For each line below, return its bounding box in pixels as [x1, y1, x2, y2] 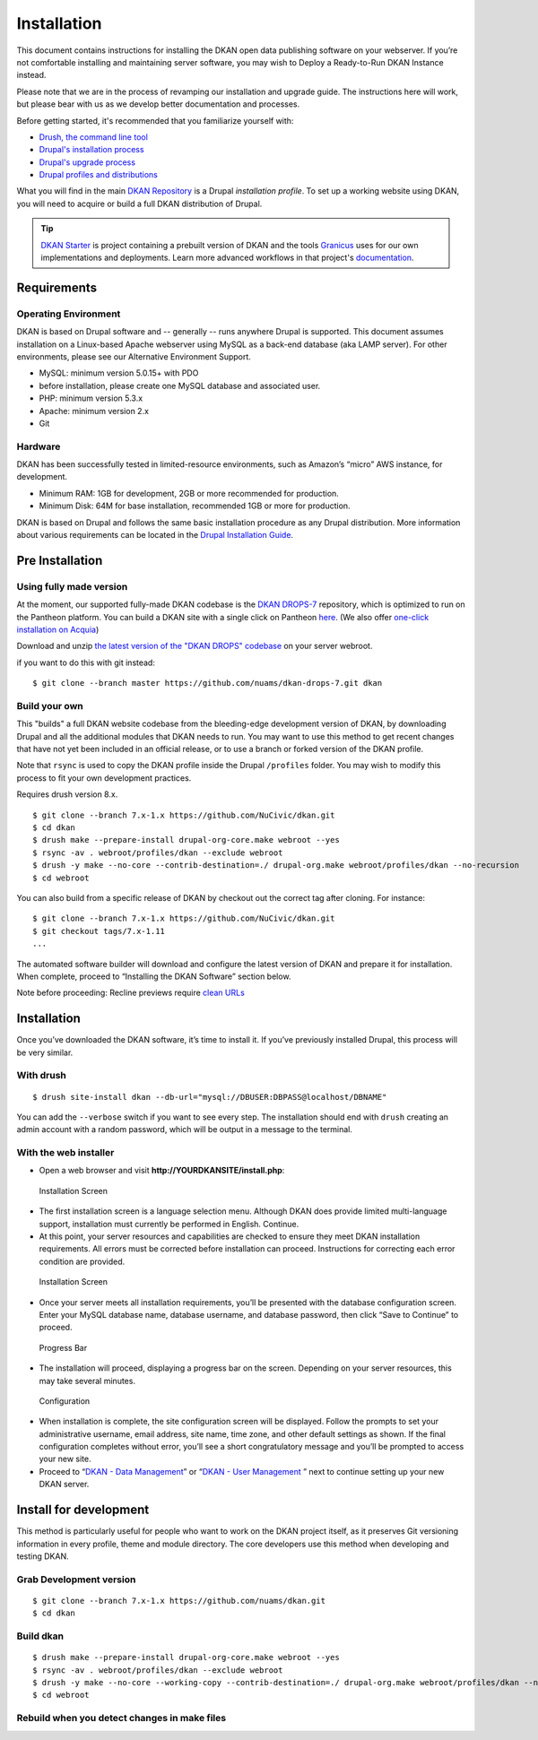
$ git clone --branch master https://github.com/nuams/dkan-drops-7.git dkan [32, 678, 383, 688]
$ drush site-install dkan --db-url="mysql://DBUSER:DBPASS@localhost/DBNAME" [32, 1092, 387, 1102]
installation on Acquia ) [16, 624, 100, 635]
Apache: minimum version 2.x [39, 405, 150, 416]
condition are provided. [39, 1256, 126, 1267]
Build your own [16, 699, 84, 712]
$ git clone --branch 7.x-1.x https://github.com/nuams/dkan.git [32, 1596, 326, 1606]
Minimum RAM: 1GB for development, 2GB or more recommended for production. [39, 488, 340, 498]
